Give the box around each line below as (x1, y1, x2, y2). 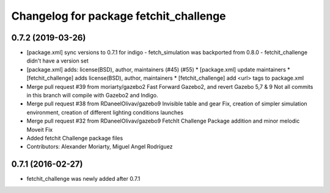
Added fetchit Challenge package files (26, 134, 123, 142)
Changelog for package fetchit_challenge (11, 9, 226, 23)
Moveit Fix (26, 126, 53, 133)
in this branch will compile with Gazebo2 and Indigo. (26, 92, 158, 99)
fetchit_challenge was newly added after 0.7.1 (26, 175, 141, 183)
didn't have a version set (26, 57, 89, 64)
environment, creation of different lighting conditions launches (26, 108, 183, 116)
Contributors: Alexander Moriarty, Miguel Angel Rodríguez (26, 143, 173, 150)
